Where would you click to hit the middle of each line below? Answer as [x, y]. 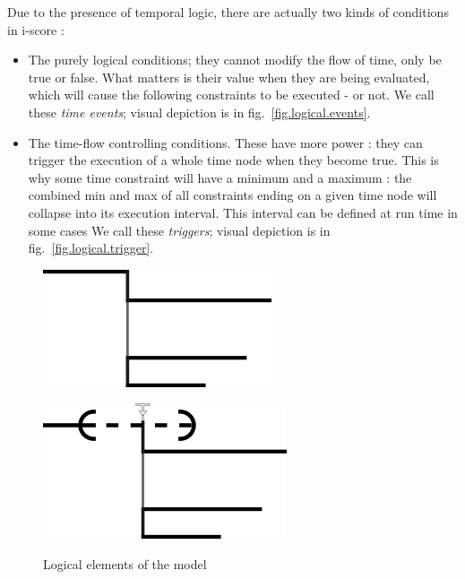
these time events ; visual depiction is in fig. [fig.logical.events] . [199, 112]
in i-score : [36, 29]
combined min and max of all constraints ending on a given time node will [232, 195]
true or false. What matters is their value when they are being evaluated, [229, 77]
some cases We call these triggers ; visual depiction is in [179, 230]
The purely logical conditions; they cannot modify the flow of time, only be [235, 60]
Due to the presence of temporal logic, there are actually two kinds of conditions [228, 12]
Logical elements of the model [125, 563]
